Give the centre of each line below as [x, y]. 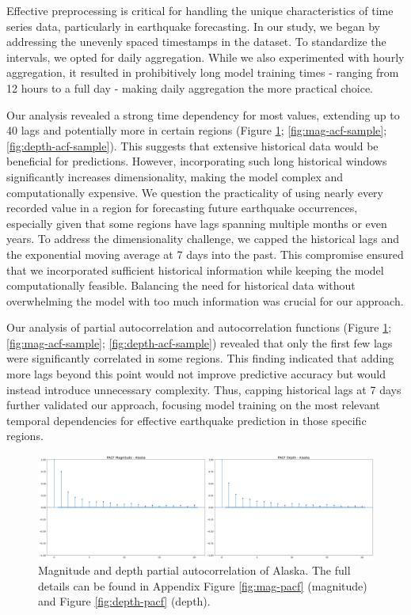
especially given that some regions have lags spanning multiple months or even [197, 223]
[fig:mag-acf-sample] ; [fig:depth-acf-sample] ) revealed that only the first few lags [200, 342]
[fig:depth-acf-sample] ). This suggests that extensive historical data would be [192, 145]
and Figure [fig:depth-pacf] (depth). [124, 601]
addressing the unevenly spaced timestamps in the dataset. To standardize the [196, 42]
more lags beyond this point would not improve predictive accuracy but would [196, 374]
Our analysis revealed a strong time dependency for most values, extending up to [203, 114]
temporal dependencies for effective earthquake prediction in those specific [186, 420]
